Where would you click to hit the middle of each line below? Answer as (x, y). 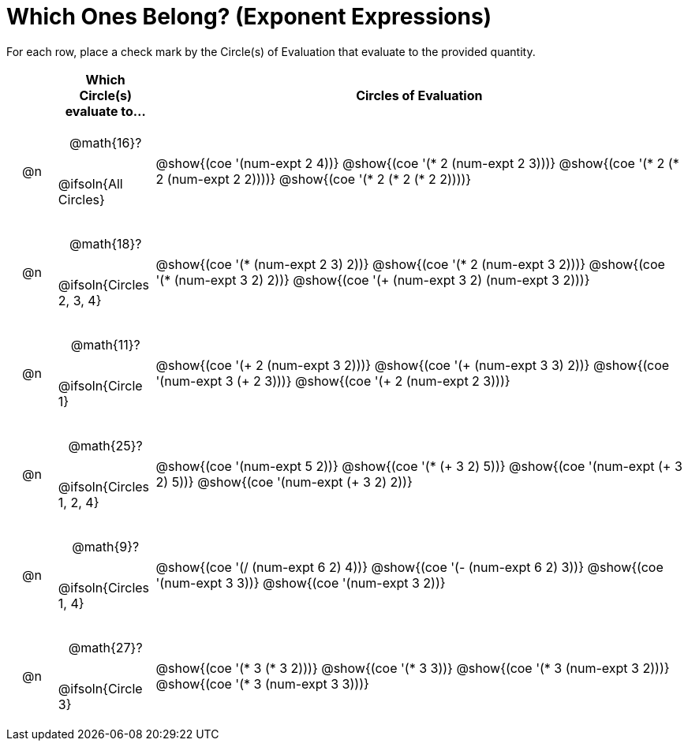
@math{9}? (106, 546)
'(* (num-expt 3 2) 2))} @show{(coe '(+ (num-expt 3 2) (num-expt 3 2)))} (373, 280)
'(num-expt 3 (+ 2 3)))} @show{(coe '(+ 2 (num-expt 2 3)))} (333, 381)
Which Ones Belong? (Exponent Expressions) (249, 17)
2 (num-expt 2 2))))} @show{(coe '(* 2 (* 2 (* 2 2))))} (314, 179)
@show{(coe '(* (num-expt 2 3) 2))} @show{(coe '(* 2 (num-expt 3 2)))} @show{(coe (410, 264)
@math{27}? (105, 647)
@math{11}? (105, 344)
